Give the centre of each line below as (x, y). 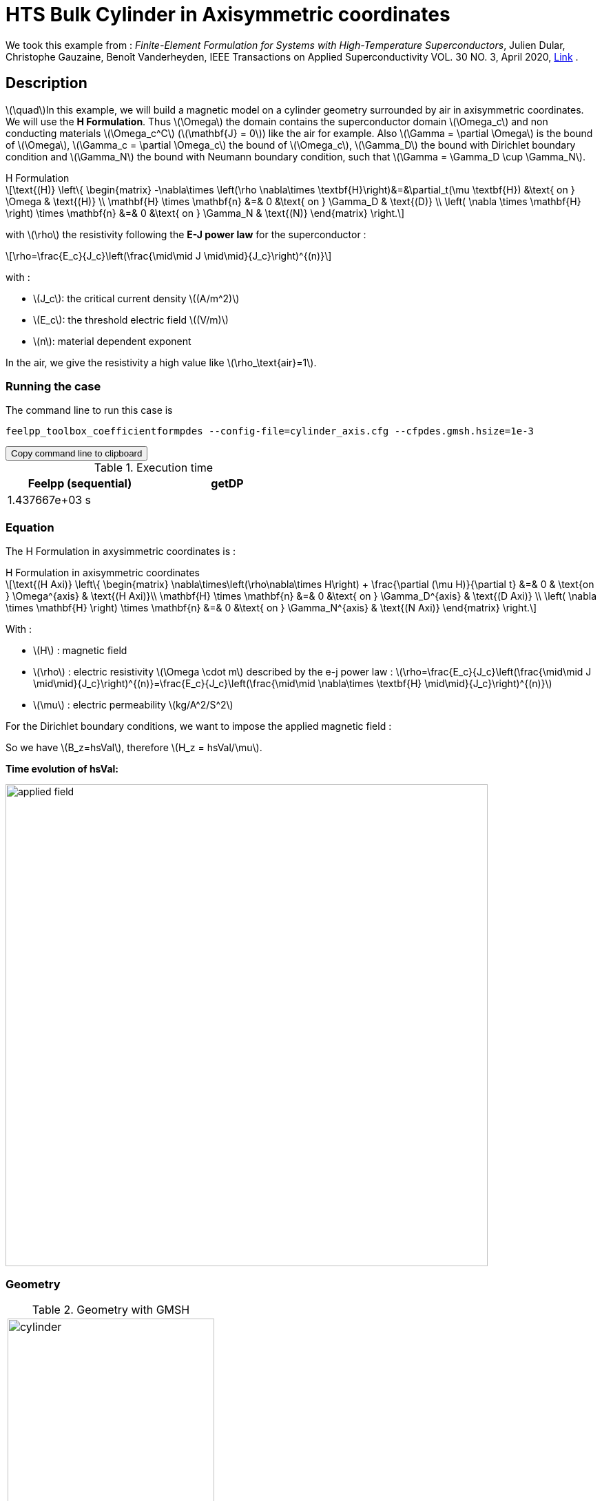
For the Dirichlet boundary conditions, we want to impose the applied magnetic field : (199, 726)
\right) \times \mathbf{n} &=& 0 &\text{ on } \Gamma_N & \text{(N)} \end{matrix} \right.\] (205, 213)
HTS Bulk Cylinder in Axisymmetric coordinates (228, 14)
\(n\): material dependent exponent (112, 341)
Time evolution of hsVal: (62, 769)
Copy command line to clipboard (77, 454)
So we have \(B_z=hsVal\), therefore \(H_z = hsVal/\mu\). (134, 748)
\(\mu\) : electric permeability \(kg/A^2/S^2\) (133, 705)
